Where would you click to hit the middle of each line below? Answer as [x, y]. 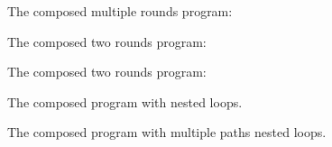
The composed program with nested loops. [125, 101]
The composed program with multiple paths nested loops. [167, 132]
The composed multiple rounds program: [120, 11]
